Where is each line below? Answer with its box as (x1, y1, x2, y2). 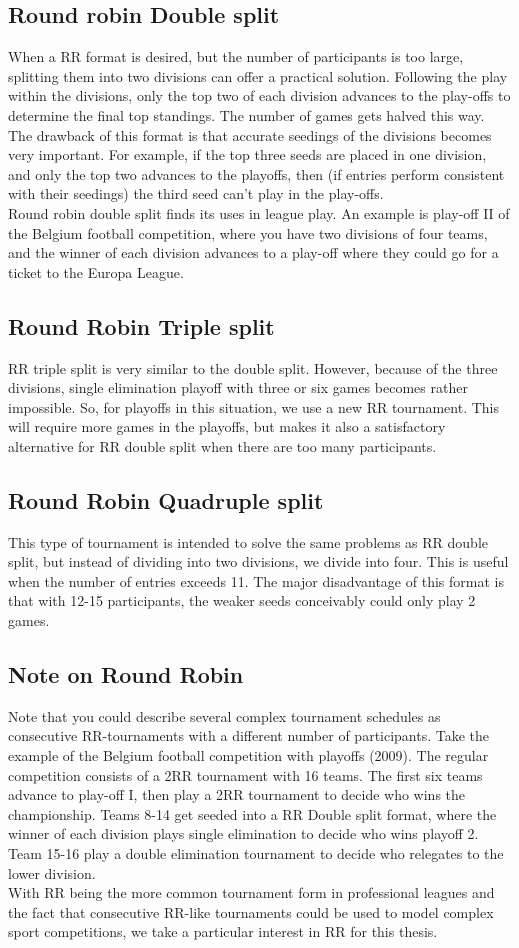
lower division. (8, 862, 96, 883)
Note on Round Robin (8, 659, 244, 690)
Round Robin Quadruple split (8, 484, 324, 515)
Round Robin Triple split (8, 310, 275, 341)
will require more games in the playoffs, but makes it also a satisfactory (8, 416, 446, 437)
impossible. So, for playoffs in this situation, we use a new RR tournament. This (8, 396, 499, 417)
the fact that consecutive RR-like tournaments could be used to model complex (8, 901, 494, 922)
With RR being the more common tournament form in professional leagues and (8, 882, 495, 903)
